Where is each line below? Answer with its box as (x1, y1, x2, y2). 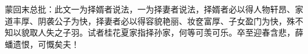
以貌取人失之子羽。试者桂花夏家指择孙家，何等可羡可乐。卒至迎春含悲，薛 (12, 26, 303, 39)
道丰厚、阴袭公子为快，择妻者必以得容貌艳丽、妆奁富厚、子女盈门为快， (5, 14, 287, 27)
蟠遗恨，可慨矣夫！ (5, 37, 79, 50)
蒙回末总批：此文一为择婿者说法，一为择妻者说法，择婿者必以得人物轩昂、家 (5, 3, 303, 15)
